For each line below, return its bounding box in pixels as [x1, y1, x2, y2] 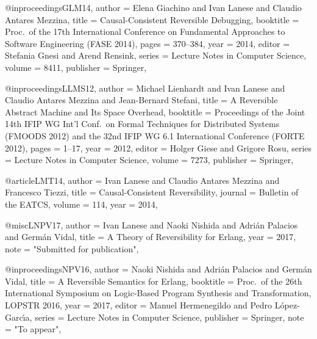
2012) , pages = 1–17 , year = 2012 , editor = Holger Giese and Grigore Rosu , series [5, 141, 312, 154]
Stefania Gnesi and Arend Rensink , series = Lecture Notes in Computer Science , [5, 49, 307, 62]
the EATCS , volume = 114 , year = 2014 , [5, 197, 158, 210]
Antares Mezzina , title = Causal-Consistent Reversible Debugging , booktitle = [5, 13, 299, 26]
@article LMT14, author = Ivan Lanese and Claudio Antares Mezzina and [5, 173, 280, 186]
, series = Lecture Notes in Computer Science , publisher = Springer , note [29, 310, 304, 323]
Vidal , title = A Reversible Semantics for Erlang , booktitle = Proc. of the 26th [5, 274, 302, 287]
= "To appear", [5, 323, 62, 335]
